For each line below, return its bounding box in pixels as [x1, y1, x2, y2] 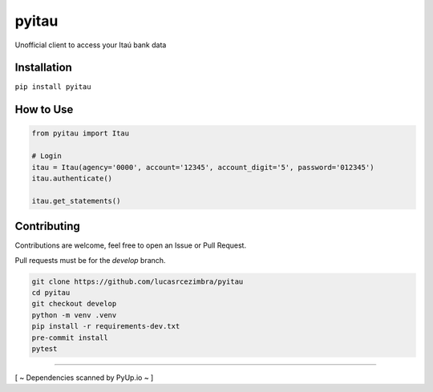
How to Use [14, 103, 74, 116]
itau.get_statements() [31, 196, 121, 205]
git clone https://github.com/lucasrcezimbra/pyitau [31, 277, 244, 286]
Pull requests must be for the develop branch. [14, 255, 166, 265]
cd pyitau [31, 289, 71, 297]
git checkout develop [31, 299, 117, 309]
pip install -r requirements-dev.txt [31, 321, 180, 331]
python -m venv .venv [31, 310, 117, 320]
